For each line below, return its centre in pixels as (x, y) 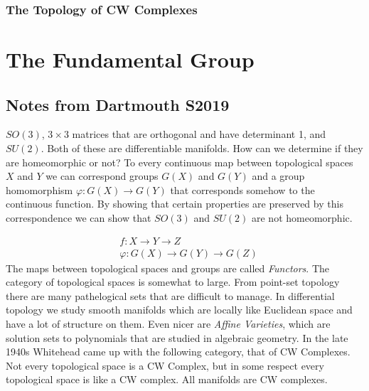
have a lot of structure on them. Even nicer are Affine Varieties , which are (168, 324)
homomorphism (39, 189)
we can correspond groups (102, 176)
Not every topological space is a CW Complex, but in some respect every (165, 365)
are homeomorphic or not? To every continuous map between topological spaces (180, 162)
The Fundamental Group (130, 59)
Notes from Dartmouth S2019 (118, 104)
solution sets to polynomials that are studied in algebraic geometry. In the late (177, 337)
